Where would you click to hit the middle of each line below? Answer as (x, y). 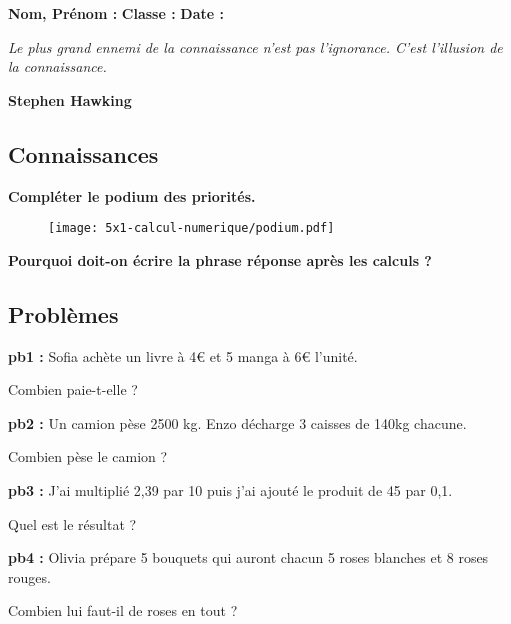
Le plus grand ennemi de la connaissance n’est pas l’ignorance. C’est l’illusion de (255, 46)
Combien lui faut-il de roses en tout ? (123, 610)
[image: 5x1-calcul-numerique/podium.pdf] (191, 228)
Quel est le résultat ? (72, 523)
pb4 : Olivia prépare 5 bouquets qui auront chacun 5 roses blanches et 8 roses (248, 557)
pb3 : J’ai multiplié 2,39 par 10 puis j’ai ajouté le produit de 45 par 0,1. (230, 490)
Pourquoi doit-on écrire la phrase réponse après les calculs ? (220, 259)
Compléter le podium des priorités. (132, 195)
